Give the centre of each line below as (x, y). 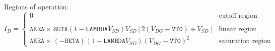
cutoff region (238, 16)
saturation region (245, 41)
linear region (238, 29)
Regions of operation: (36, 6)
